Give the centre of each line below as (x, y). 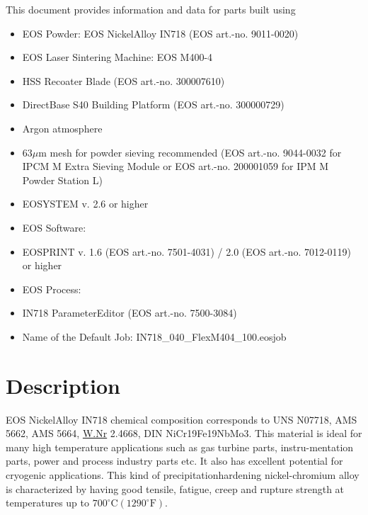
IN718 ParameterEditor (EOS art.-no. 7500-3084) (130, 313)
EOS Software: (54, 227)
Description (63, 385)
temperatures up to (47, 503)
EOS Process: (52, 289)
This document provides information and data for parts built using (151, 9)
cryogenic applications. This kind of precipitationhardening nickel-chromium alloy (183, 475)
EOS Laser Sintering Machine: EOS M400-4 (117, 57)
